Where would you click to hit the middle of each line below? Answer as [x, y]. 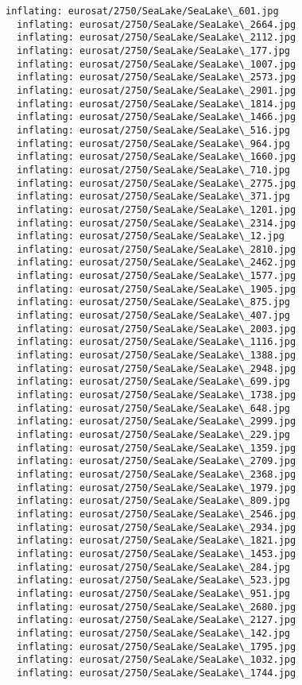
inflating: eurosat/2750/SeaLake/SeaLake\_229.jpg [153, 435]
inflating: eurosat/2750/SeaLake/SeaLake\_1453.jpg [157, 553]
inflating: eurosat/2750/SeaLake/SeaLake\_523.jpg [153, 581]
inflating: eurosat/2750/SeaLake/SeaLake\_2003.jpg [157, 329]
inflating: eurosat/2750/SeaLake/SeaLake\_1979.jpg [157, 488]
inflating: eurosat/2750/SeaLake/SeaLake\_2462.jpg [157, 263]
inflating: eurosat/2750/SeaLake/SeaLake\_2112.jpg [157, 38]
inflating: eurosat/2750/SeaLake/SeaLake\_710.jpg [153, 170]
